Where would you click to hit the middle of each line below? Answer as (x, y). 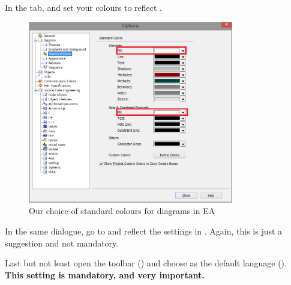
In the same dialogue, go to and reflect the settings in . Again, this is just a (144, 231)
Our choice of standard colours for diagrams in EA (122, 211)
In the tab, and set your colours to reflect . (83, 7)
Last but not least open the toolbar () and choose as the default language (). (146, 263)
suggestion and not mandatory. (62, 243)
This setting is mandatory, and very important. (105, 274)
